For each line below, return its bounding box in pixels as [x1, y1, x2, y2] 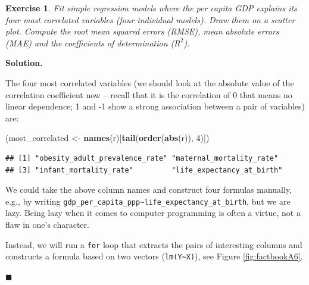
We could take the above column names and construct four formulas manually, [5, 183, 292, 196]
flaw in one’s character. [5, 218, 89, 230]
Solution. [5, 57, 43, 69]
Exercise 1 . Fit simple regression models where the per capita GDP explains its [5, 2, 297, 14]
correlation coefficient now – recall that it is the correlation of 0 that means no [5, 88, 292, 101]
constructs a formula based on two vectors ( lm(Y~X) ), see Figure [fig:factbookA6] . [5, 250, 303, 262]
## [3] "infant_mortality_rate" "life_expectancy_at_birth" [5, 165, 283, 174]
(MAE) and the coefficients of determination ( [5, 36, 174, 49]
